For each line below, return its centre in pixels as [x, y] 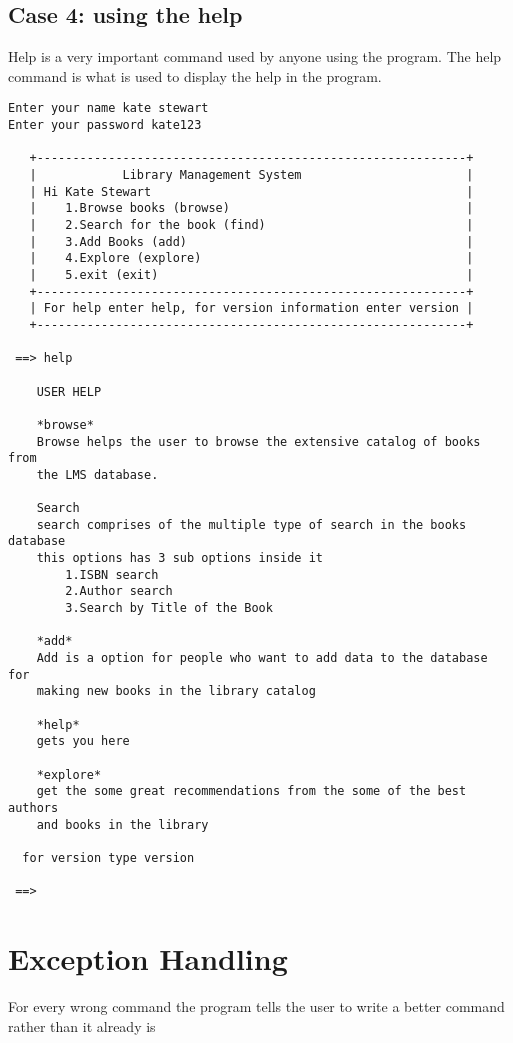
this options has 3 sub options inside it [179, 558]
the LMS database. [97, 474]
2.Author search [119, 591]
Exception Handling [148, 958]
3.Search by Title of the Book [169, 608]
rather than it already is [82, 1025]
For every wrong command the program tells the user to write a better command [256, 1006]
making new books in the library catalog [176, 691]
